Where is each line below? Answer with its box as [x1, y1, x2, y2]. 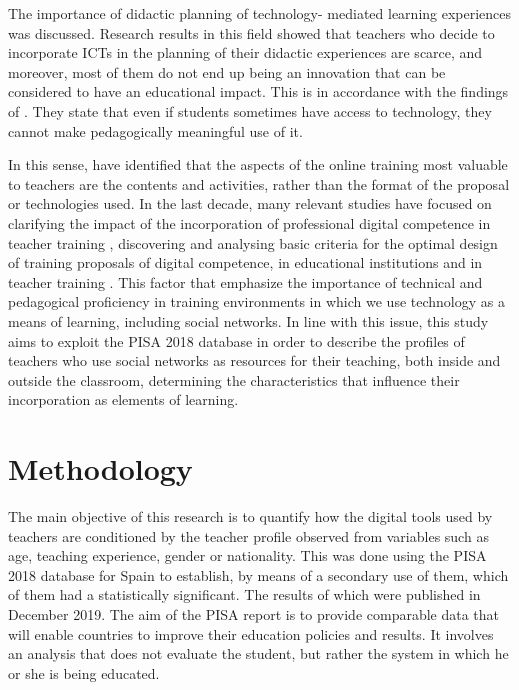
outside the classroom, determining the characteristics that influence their [8, 369, 460, 390]
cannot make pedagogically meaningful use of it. [8, 120, 303, 141]
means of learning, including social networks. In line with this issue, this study [8, 310, 489, 331]
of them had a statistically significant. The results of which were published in [8, 584, 481, 605]
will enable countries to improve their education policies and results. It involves [8, 623, 494, 644]
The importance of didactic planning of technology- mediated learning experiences [8, 3, 512, 23]
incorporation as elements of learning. [8, 389, 239, 410]
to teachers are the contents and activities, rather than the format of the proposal [8, 173, 510, 194]
